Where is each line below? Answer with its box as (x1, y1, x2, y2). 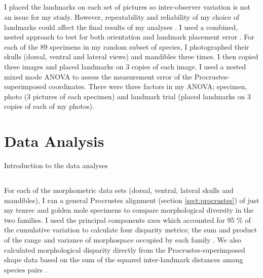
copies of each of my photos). (4, 101, 94, 111)
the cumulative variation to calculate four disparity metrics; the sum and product (4, 224, 257, 235)
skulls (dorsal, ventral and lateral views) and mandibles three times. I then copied (4, 51, 258, 62)
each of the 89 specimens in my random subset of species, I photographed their (4, 41, 249, 52)
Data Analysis (4, 131, 104, 151)
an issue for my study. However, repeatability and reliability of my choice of (4, 11, 239, 22)
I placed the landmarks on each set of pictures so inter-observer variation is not (4, 2, 250, 12)
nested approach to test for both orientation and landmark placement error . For (4, 31, 254, 42)
